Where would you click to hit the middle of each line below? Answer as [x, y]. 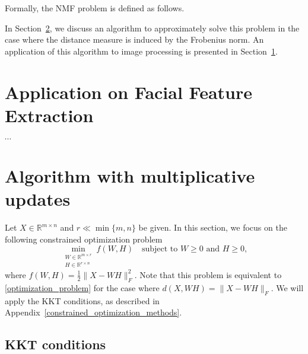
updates [38, 199]
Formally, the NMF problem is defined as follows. [95, 8]
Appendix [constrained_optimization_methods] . [93, 312]
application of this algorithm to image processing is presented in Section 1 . [141, 51]
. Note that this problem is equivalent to [208, 274]
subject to [160, 249]
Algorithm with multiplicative [130, 175]
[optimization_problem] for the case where [82, 287]
